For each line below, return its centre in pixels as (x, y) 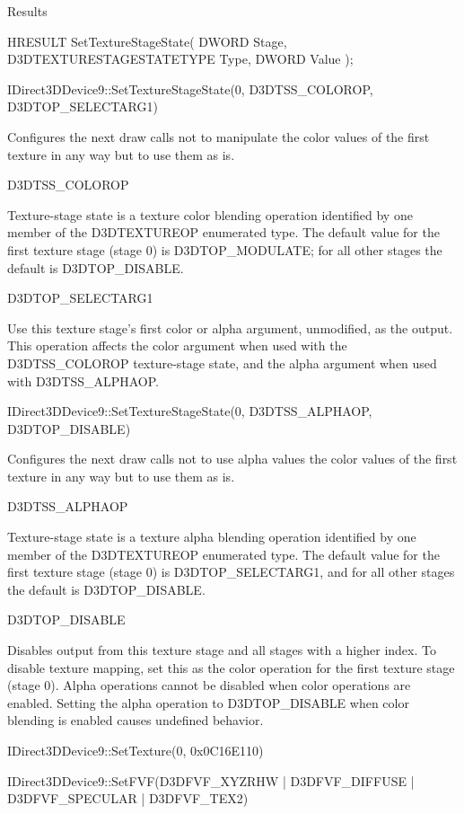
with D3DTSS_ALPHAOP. (83, 380)
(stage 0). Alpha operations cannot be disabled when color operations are (209, 685)
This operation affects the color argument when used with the (177, 345)
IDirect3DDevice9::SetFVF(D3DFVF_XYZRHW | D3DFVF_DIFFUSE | (211, 780)
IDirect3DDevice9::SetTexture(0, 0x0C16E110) (136, 750)
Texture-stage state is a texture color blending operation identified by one (210, 214)
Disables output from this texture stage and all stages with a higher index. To (222, 650)
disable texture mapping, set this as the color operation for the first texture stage (231, 667)
